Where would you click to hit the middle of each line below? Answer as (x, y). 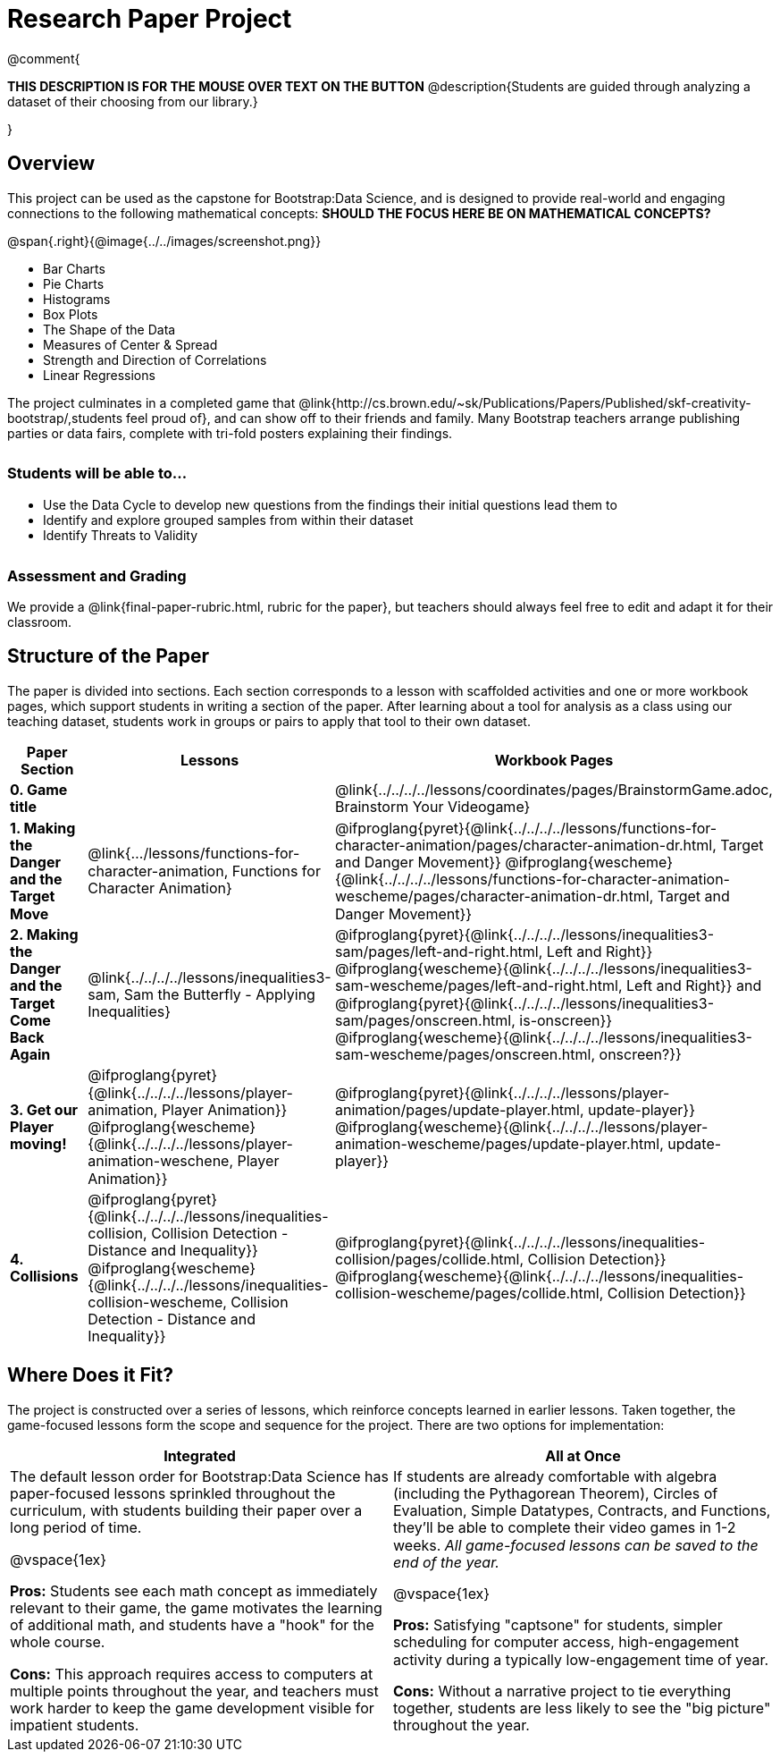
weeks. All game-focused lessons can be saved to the (576, 1545)
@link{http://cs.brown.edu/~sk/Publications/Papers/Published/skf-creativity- (525, 402)
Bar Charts (74, 268)
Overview (51, 164)
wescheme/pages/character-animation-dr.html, (495, 896)
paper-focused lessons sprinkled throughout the (173, 1493)
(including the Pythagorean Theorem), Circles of (556, 1493)
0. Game (39, 790)
